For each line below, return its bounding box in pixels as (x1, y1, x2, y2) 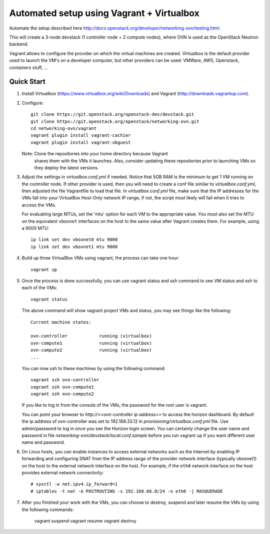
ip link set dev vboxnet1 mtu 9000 (30, 243, 118, 249)
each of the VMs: (21, 285, 57, 291)
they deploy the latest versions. (34, 164, 99, 170)
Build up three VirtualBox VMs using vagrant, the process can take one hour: (21, 255, 179, 261)
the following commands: (21, 506, 74, 512)
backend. (9, 41, 28, 47)
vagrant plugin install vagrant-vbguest (30, 139, 131, 145)
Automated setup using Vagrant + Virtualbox (9, 8, 199, 19)
